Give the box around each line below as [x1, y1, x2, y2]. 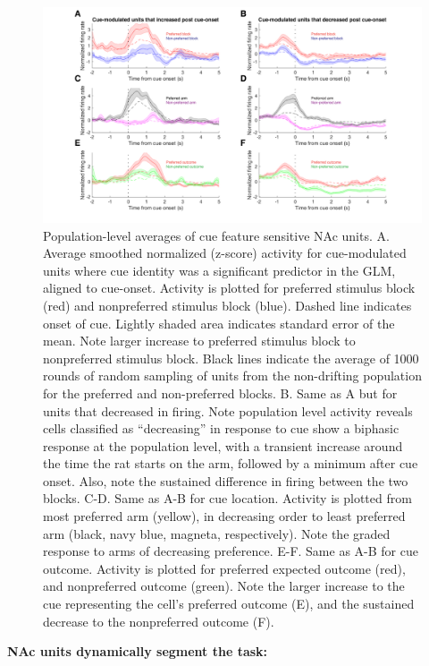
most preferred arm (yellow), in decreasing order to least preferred [43, 507, 406, 525]
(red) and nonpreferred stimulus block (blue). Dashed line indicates [43, 295, 412, 314]
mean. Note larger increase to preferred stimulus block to [43, 331, 356, 350]
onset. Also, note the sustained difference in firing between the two [43, 471, 408, 490]
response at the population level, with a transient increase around [43, 436, 403, 455]
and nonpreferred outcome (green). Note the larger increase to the [43, 576, 405, 595]
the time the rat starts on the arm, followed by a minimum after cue [43, 454, 418, 473]
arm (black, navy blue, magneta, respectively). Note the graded [43, 524, 391, 542]
